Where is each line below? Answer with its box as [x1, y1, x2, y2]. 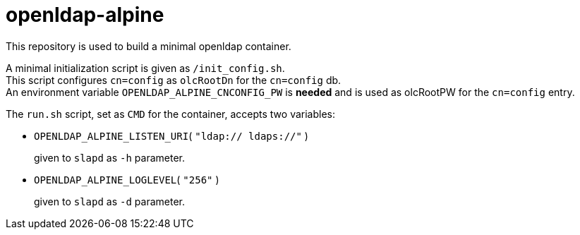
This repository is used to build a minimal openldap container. [6, 40, 291, 52]
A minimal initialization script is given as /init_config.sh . [6, 61, 285, 74]
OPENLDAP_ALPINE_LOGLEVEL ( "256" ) [34, 173, 219, 186]
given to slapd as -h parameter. [34, 151, 185, 164]
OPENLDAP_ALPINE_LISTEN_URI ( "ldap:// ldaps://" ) [34, 129, 308, 142]
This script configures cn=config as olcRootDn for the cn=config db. [6, 73, 342, 86]
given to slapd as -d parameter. [34, 195, 185, 207]
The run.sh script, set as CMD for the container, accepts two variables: [6, 107, 335, 120]
